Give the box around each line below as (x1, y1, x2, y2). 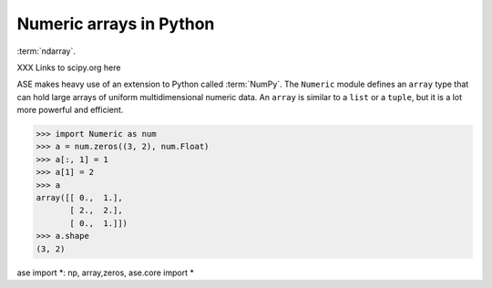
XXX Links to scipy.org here (16, 62, 121, 73)
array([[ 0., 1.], (36, 192, 123, 203)
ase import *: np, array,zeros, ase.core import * (16, 267, 195, 278)
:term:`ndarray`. (16, 46, 77, 57)
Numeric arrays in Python (16, 14, 215, 34)
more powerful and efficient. (16, 105, 124, 116)
